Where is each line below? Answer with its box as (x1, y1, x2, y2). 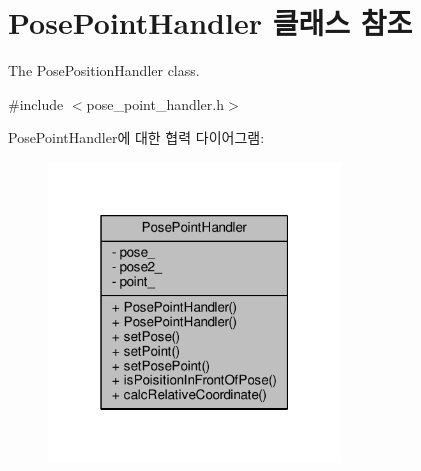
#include (8, 93, 64, 114)
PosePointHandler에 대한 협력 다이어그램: (8, 127, 265, 148)
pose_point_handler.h (86, 93, 224, 114)
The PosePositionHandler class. (8, 60, 200, 81)
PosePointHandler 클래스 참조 (8, 2, 413, 43)
